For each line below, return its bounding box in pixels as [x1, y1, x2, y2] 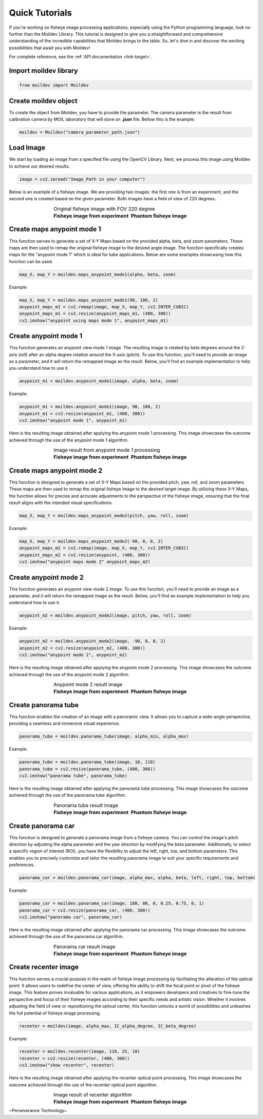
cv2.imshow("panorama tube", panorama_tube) [19, 773, 128, 779]
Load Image [9, 144, 46, 152]
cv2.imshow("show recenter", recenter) [19, 1062, 114, 1068]
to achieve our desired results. [9, 163, 70, 169]
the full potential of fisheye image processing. [9, 1010, 101, 1016]
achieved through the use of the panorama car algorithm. [9, 933, 124, 940]
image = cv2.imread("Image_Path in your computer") [19, 176, 146, 182]
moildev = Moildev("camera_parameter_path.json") [19, 129, 140, 135]
